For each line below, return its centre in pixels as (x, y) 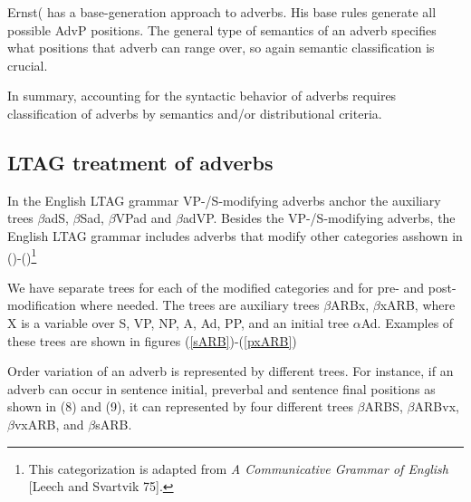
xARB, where (418, 305)
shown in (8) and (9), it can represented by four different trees (180, 406)
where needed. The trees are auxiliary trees (200, 305)
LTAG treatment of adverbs (140, 162)
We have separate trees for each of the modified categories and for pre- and (216, 287)
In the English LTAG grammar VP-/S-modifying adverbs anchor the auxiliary (224, 200)
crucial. (28, 65)
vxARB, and (49, 424)
